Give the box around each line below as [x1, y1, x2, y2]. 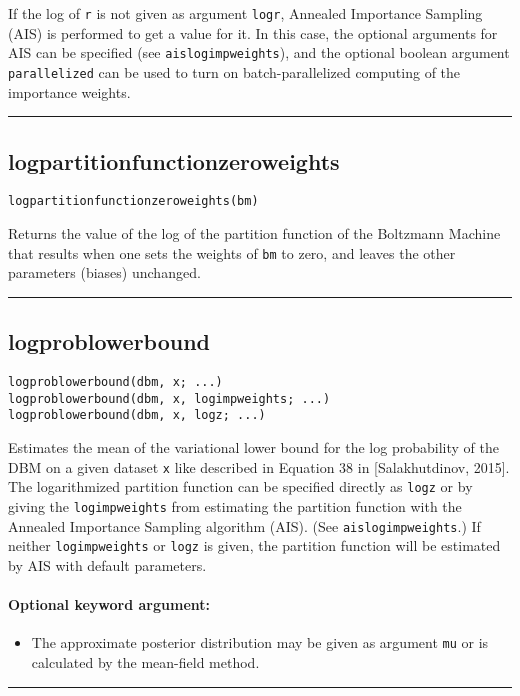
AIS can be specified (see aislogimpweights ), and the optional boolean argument [8, 42, 510, 63]
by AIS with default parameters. [8, 554, 207, 575]
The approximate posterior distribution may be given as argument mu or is [31, 632, 489, 653]
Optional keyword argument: [8, 594, 210, 615]
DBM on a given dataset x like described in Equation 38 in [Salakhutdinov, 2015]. [8, 456, 510, 477]
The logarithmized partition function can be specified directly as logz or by [8, 476, 473, 497]
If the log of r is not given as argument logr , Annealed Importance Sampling [8, 3, 483, 23]
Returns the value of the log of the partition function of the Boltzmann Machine [8, 223, 501, 244]
